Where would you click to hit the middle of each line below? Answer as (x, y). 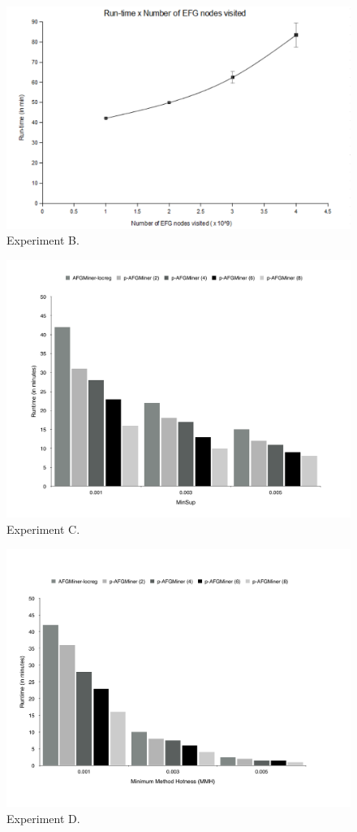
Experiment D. (43, 818)
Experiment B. (43, 240)
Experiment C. (43, 529)
